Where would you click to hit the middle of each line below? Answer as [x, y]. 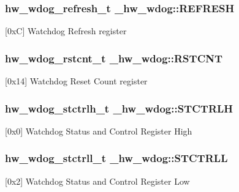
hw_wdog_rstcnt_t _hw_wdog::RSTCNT [114, 58]
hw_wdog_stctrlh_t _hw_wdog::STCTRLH [119, 108]
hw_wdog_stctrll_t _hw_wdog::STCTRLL [116, 158]
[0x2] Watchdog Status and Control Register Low [97, 181]
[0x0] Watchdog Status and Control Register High [99, 131]
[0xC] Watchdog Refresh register [66, 31]
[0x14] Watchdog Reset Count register [76, 81]
